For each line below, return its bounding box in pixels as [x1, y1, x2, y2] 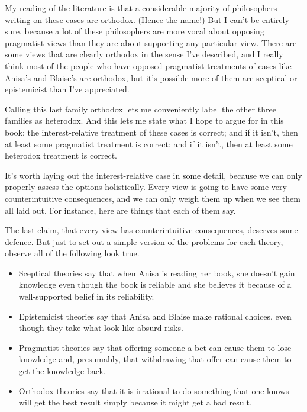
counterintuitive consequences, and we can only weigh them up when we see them [5, 192, 300, 204]
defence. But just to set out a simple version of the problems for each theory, [5, 235, 283, 247]
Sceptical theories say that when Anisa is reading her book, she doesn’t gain [18, 266, 295, 279]
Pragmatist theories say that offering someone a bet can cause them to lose [18, 341, 292, 353]
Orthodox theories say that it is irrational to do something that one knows [18, 384, 289, 397]
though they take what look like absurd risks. [18, 321, 183, 334]
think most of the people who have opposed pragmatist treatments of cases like [5, 59, 292, 72]
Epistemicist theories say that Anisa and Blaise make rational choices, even [18, 310, 292, 322]
